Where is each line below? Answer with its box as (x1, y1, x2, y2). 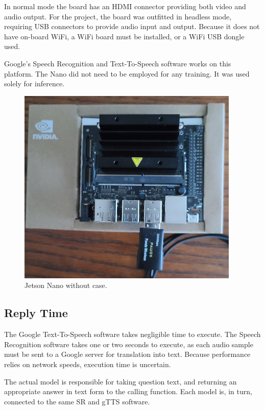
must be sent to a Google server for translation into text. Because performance (4, 349, 251, 359)
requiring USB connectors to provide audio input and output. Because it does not (4, 21, 260, 32)
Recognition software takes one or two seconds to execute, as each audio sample (4, 339, 253, 349)
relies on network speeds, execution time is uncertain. (4, 358, 171, 369)
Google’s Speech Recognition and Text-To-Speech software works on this (4, 58, 231, 68)
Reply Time (4, 305, 68, 321)
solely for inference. (4, 78, 64, 89)
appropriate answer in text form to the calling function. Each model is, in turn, (4, 386, 252, 397)
